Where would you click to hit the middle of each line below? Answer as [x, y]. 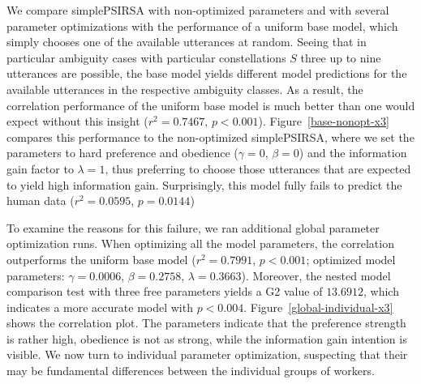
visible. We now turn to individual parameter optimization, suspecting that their [207, 354]
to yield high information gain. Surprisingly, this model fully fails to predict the [204, 184]
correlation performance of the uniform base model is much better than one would [211, 105]
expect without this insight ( [77, 121]
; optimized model [351, 259]
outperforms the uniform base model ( [101, 259]
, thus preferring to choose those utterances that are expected [258, 168]
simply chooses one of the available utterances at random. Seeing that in [187, 42]
